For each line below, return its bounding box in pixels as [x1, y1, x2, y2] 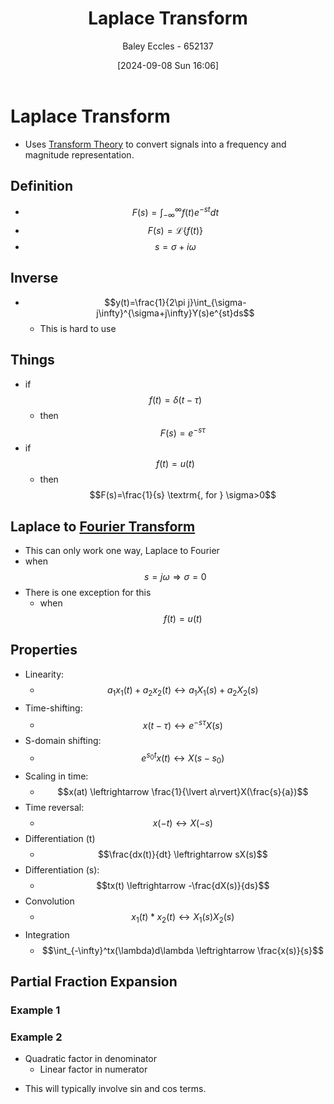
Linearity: [24, 668, 65, 680]
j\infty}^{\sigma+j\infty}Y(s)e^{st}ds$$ [96, 307, 255, 319]
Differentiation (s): [24, 863, 100, 876]
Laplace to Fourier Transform [10, 518, 196, 535]
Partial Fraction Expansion [10, 973, 178, 990]
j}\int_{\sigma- [187, 296, 247, 308]
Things [10, 352, 55, 369]
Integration [24, 928, 70, 941]
